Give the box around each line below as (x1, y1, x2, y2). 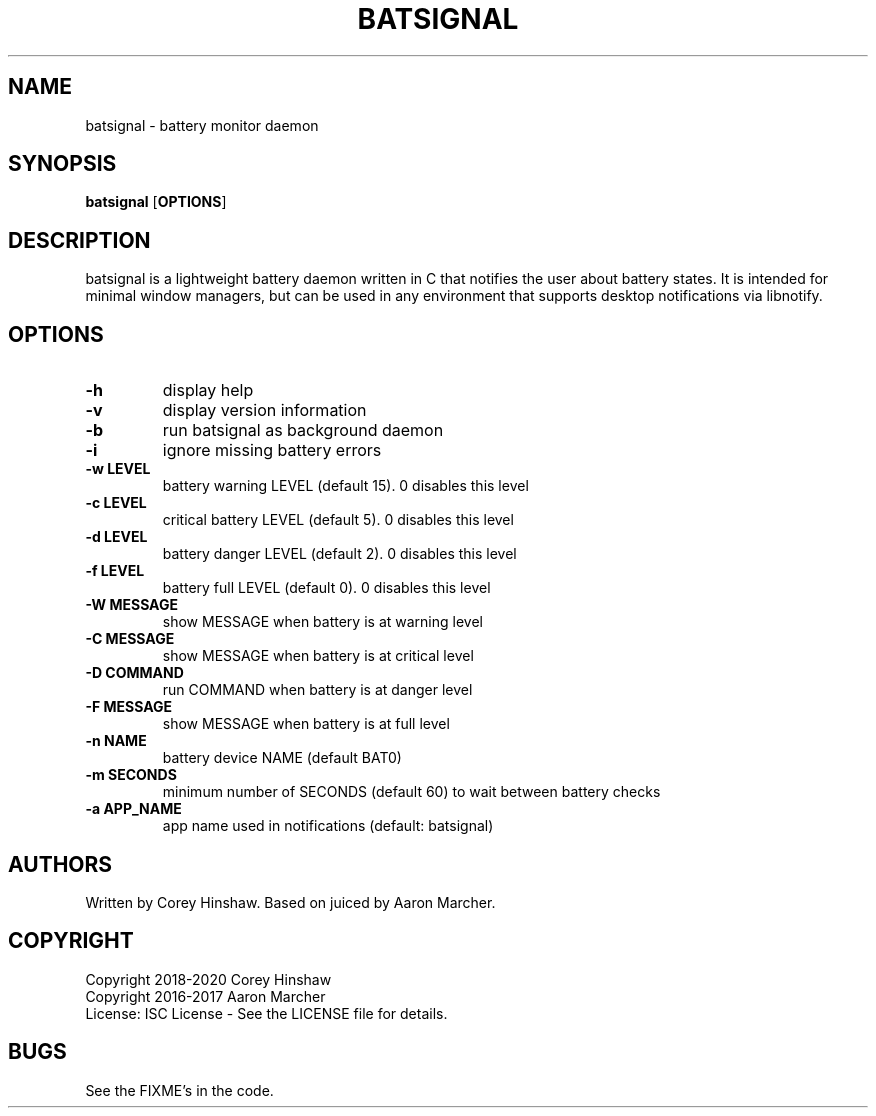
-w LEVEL (85, 460, 151, 478)
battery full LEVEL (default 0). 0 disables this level (162, 579, 491, 597)
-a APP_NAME (85, 800, 182, 818)
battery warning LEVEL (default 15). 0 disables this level (162, 477, 529, 495)
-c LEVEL (85, 494, 147, 512)
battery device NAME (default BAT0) (162, 749, 402, 767)
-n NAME (85, 732, 147, 750)
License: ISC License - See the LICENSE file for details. (85, 1004, 448, 1022)
